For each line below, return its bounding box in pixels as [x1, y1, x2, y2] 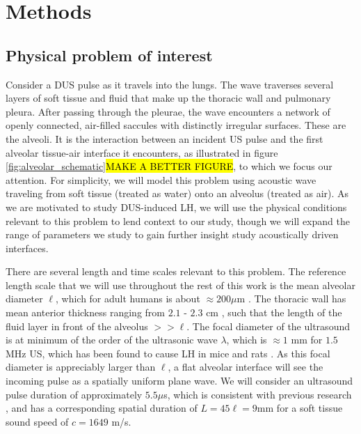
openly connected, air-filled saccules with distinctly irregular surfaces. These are [6, 118, 346, 132]
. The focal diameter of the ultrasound [186, 318, 350, 333]
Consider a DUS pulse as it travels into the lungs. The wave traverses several [6, 77, 334, 91]
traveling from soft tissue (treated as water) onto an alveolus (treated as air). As [6, 186, 349, 201]
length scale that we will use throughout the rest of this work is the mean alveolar [6, 277, 355, 292]
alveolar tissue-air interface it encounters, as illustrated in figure [6, 145, 278, 160]
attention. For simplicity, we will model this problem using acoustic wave [6, 172, 316, 187]
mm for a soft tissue [257, 401, 343, 415]
